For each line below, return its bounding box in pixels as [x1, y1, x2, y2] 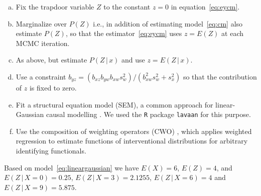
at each [221, 28, 244, 38]
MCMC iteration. [16, 37, 70, 48]
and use [121, 54, 145, 65]
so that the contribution [183, 71, 257, 81]
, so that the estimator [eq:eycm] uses [65, 28, 182, 38]
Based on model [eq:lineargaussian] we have [4, 162, 139, 172]
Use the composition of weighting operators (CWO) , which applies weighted [16, 125, 252, 136]
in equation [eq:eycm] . [171, 1, 240, 11]
